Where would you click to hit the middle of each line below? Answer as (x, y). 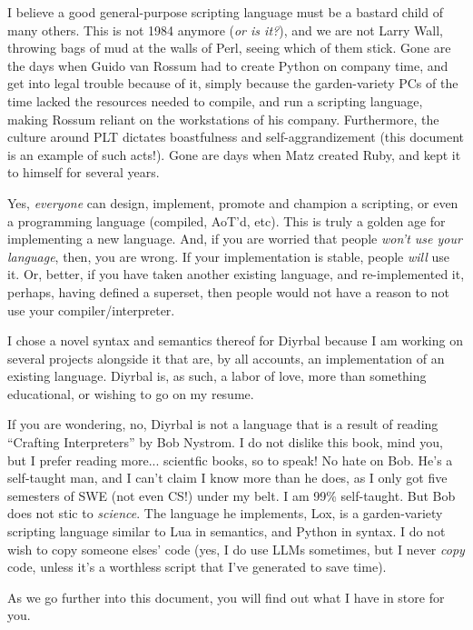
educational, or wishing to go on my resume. (131, 393)
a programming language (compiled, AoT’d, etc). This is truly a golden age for (227, 220)
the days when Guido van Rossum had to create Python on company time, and (228, 65)
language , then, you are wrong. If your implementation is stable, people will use (229, 256)
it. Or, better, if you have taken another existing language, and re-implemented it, (236, 274)
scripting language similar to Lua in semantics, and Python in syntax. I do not (227, 531)
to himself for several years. (84, 172)
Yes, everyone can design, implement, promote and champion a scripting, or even (233, 202)
